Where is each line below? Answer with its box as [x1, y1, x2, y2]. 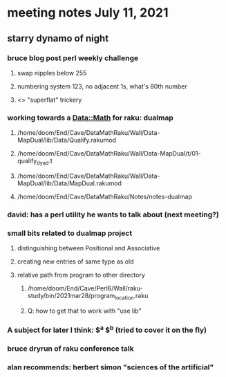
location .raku [115, 292, 149, 302]
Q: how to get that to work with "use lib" [27, 306, 142, 315]
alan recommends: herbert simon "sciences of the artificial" [7, 362, 214, 372]
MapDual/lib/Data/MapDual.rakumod [17, 178, 122, 187]
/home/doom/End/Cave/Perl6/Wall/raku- [27, 284, 143, 293]
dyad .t [37, 157, 53, 167]
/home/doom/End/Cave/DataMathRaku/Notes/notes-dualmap [17, 192, 192, 201]
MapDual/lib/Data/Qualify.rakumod [17, 136, 116, 145]
